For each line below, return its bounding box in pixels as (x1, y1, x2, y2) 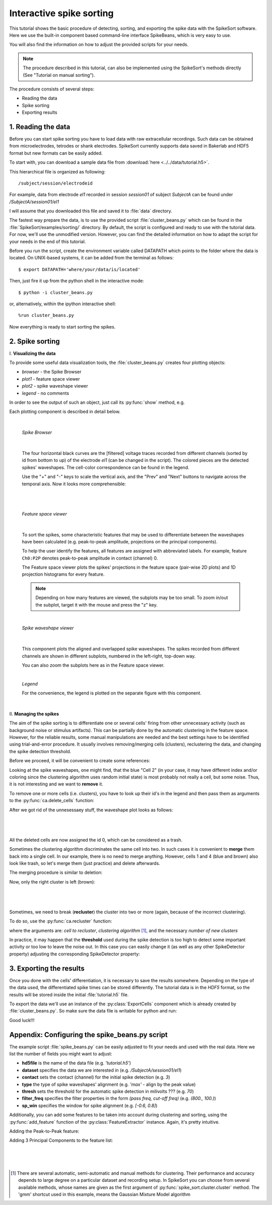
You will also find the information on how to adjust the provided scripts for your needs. (9, 41, 189, 48)
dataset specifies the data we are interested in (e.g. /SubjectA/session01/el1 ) (22, 1067, 182, 1073)
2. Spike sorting (9, 337, 60, 346)
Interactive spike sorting (9, 8, 114, 19)
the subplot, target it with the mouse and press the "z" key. (35, 601, 158, 608)
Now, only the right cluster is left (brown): (9, 878, 96, 885)
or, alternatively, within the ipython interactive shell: (9, 301, 116, 307)
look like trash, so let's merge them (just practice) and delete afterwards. (9, 860, 161, 866)
